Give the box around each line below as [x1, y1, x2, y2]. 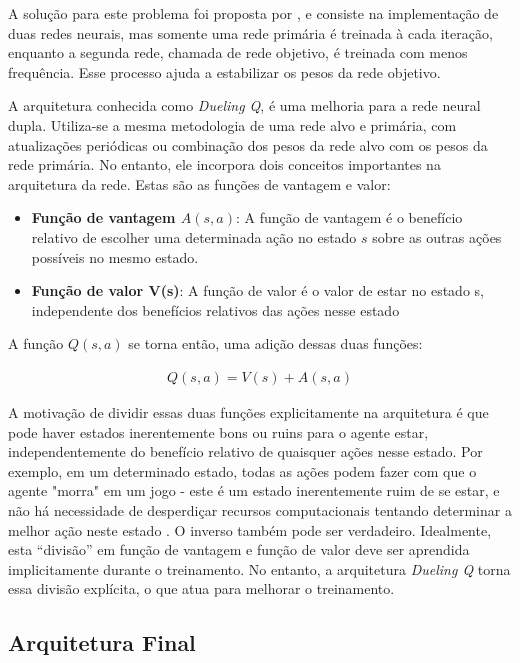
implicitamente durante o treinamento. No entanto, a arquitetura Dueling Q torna [8, 558, 511, 579]
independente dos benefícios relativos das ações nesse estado [31, 299, 400, 320]
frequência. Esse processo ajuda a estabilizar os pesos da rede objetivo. [8, 61, 441, 82]
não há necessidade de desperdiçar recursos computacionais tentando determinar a [8, 499, 512, 520]
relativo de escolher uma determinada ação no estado [31, 226, 357, 247]
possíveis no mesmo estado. [31, 246, 199, 267]
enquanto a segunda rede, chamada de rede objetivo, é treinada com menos [8, 42, 468, 63]
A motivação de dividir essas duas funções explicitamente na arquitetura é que [8, 401, 489, 422]
